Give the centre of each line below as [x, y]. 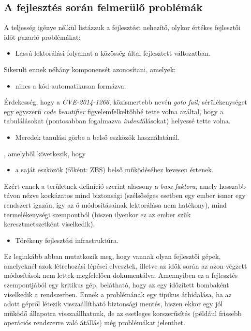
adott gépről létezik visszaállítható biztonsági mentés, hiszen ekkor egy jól [113, 304]
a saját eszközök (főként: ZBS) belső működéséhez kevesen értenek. [114, 170]
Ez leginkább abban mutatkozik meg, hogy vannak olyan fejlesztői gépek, [112, 256]
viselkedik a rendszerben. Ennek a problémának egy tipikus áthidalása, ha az [118, 294]
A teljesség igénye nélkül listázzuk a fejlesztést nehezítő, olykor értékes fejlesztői [122, 27]
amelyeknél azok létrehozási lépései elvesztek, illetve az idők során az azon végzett [125, 265]
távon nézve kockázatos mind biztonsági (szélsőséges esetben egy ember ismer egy [125, 195]
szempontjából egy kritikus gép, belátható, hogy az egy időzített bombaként [117, 285]
